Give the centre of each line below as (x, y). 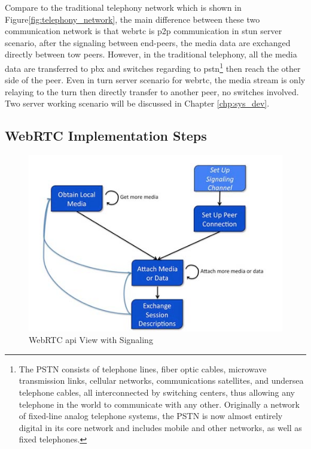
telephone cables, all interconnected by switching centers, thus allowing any (157, 392)
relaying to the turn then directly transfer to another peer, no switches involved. (152, 91)
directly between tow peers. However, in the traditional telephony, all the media (151, 54)
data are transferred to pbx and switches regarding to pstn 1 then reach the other (153, 67)
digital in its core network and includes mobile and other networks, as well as (160, 427)
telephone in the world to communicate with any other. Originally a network (159, 404)
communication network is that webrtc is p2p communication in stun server (144, 31)
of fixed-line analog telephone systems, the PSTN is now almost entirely (151, 416)
